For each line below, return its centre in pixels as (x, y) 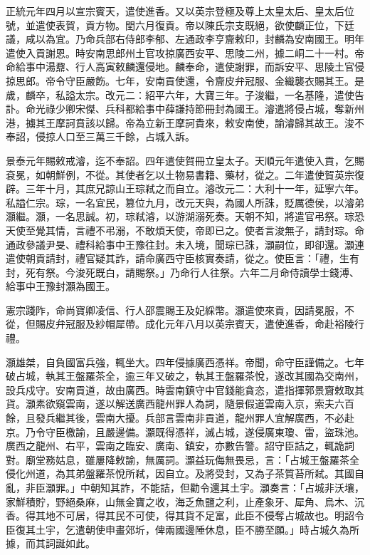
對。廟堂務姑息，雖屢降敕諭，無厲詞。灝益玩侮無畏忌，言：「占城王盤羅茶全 (183, 459)
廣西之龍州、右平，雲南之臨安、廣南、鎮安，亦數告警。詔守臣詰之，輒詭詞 (180, 446)
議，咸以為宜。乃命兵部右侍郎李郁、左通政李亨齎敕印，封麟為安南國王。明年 (185, 39)
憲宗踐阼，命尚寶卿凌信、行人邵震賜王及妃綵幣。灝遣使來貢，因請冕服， (175, 310)
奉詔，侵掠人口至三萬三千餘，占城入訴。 (100, 136)
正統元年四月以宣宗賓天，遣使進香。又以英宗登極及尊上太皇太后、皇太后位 (180, 11)
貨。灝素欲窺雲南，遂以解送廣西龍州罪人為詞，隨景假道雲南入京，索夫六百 (180, 404)
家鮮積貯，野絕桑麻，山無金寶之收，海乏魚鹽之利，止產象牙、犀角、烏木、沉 (185, 501)
